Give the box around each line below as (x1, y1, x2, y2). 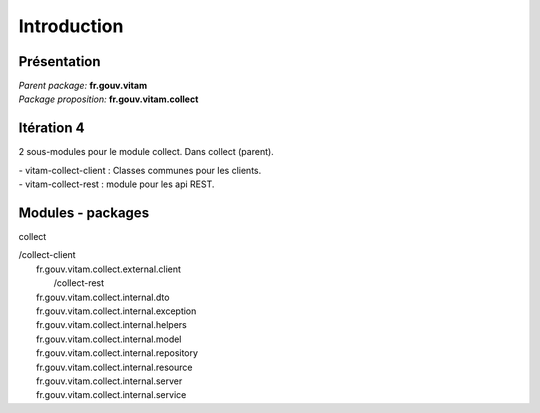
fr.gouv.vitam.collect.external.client (36, 263, 182, 275)
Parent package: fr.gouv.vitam (18, 80, 148, 92)
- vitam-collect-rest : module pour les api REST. (18, 178, 215, 190)
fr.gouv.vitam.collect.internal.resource (36, 361, 193, 373)
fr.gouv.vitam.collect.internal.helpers (36, 319, 187, 331)
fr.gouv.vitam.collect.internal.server (36, 375, 183, 387)
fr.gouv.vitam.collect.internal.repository (36, 347, 199, 359)
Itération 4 (18, 120, 85, 137)
